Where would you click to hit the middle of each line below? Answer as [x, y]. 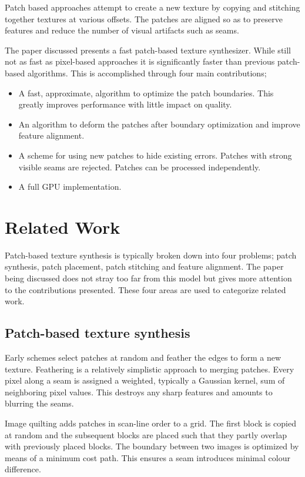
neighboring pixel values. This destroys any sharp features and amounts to [139, 392]
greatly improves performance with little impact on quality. [125, 104]
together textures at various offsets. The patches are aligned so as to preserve [144, 19]
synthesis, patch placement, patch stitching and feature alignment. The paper [144, 266]
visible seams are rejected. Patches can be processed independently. [140, 167]
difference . [23, 469]
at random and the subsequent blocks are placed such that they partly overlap [146, 434]
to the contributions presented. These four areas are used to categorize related [145, 289]
